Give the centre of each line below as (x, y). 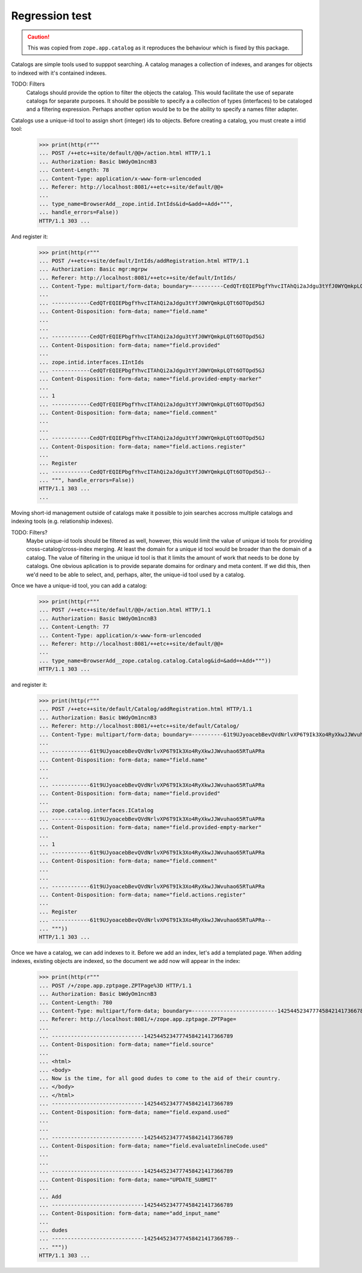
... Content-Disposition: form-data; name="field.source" (126, 1044)
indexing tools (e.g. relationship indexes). (62, 521)
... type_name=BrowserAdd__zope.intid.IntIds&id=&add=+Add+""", (136, 204)
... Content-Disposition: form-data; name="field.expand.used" (135, 1112)
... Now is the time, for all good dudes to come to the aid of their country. (160, 1079)
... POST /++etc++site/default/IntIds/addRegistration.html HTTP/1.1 (144, 261)
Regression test (51, 16)
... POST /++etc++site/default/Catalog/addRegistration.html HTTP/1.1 (146, 709)
